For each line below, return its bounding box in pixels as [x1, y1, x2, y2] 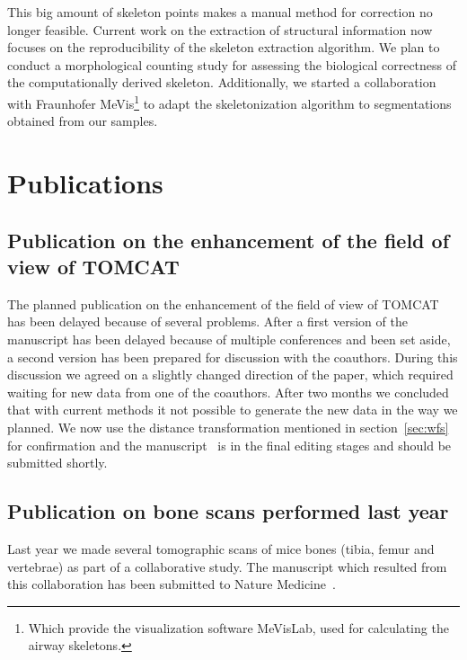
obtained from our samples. [7, 111, 158, 130]
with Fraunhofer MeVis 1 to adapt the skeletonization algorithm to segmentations [7, 91, 452, 112]
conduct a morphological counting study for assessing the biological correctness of [7, 55, 457, 74]
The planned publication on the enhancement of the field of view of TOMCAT [7, 294, 439, 313]
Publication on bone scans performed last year [7, 497, 449, 525]
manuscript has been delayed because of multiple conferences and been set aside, [7, 329, 451, 348]
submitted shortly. [7, 453, 108, 472]
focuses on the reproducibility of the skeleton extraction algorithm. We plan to [7, 38, 440, 57]
